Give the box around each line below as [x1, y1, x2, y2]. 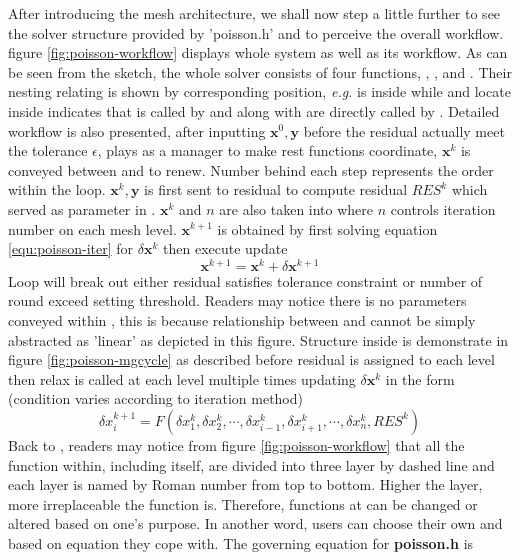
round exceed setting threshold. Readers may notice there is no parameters [8, 290, 467, 311]
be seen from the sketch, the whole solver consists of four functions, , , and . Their [8, 61, 512, 82]
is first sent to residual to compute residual [144, 179, 408, 200]
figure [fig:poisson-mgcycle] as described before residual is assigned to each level [8, 349, 495, 370]
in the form [385, 368, 455, 389]
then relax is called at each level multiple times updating [8, 368, 356, 389]
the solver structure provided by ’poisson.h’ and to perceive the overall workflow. [8, 22, 504, 43]
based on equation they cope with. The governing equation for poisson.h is [8, 532, 474, 553]
